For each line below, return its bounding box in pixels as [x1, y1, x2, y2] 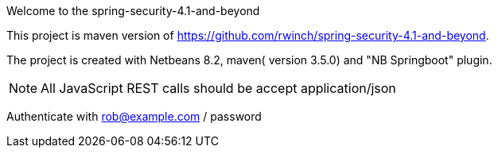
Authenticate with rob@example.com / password [6, 110, 262, 123]
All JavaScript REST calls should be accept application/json [41, 80, 396, 96]
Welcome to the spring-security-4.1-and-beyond [6, 4, 260, 17]
